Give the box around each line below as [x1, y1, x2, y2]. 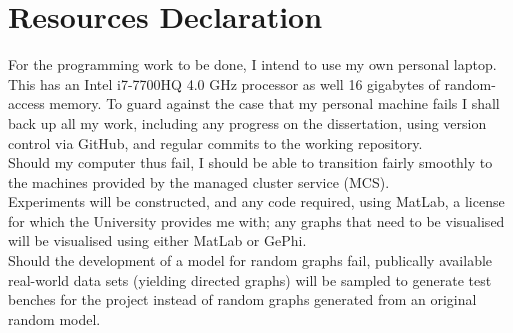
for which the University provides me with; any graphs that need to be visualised [8, 210, 505, 231]
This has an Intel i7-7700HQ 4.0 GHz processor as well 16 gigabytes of [8, 73, 440, 94]
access [8, 93, 45, 114]
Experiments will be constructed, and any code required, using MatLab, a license [8, 191, 505, 212]
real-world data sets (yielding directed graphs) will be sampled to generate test [8, 269, 492, 290]
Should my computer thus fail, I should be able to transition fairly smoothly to [8, 152, 493, 173]
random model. [8, 308, 101, 329]
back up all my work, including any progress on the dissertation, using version [8, 112, 487, 133]
